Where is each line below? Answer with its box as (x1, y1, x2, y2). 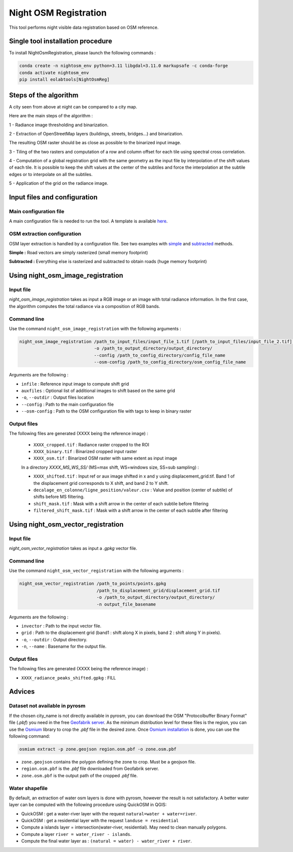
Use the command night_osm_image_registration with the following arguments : (9, 326, 181, 331)
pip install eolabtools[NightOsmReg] (19, 77, 110, 83)
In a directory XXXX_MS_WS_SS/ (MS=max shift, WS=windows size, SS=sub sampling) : (21, 464, 199, 470)
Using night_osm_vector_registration (9, 520, 124, 528)
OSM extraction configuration (9, 230, 82, 237)
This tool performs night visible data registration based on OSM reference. (9, 24, 159, 30)
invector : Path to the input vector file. (21, 623, 102, 629)
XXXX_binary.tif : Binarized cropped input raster (33, 449, 137, 455)
